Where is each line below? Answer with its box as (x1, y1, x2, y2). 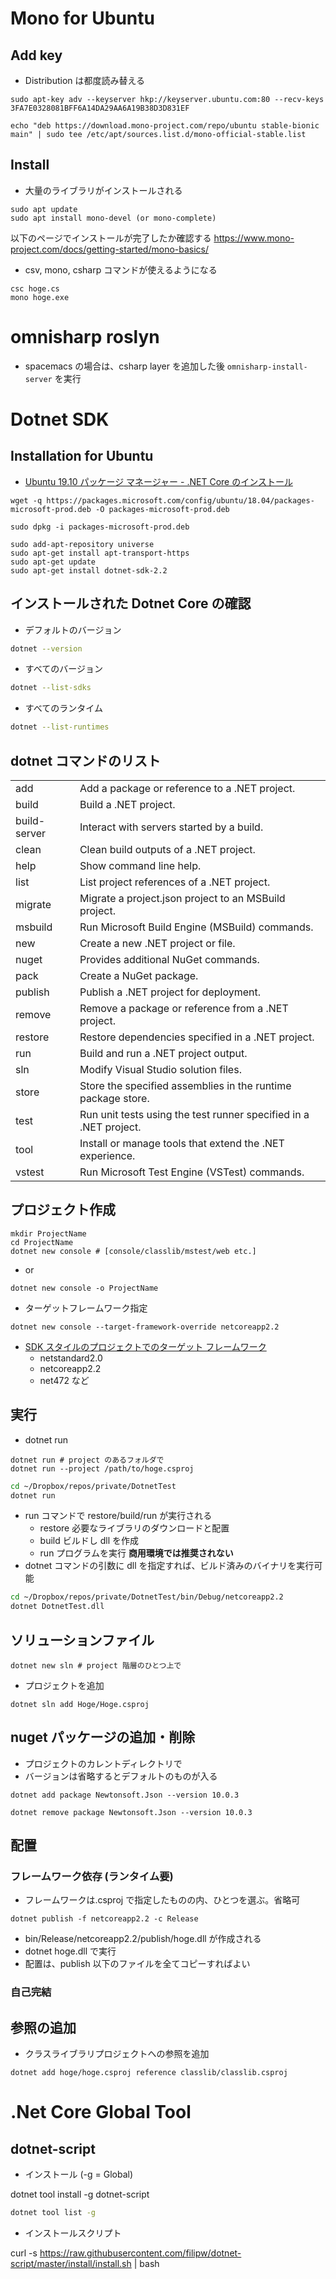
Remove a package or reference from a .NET (79, 1002, 289, 1015)
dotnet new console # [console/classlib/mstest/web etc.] (10, 1246, 257, 1256)
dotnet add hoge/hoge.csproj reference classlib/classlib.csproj (10, 2068, 288, 2078)
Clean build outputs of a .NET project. (79, 843, 256, 856)
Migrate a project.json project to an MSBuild (79, 892, 286, 905)
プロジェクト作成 (10, 1202, 116, 1219)
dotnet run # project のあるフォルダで (10, 1455, 165, 1465)
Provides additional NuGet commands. (79, 953, 260, 966)
